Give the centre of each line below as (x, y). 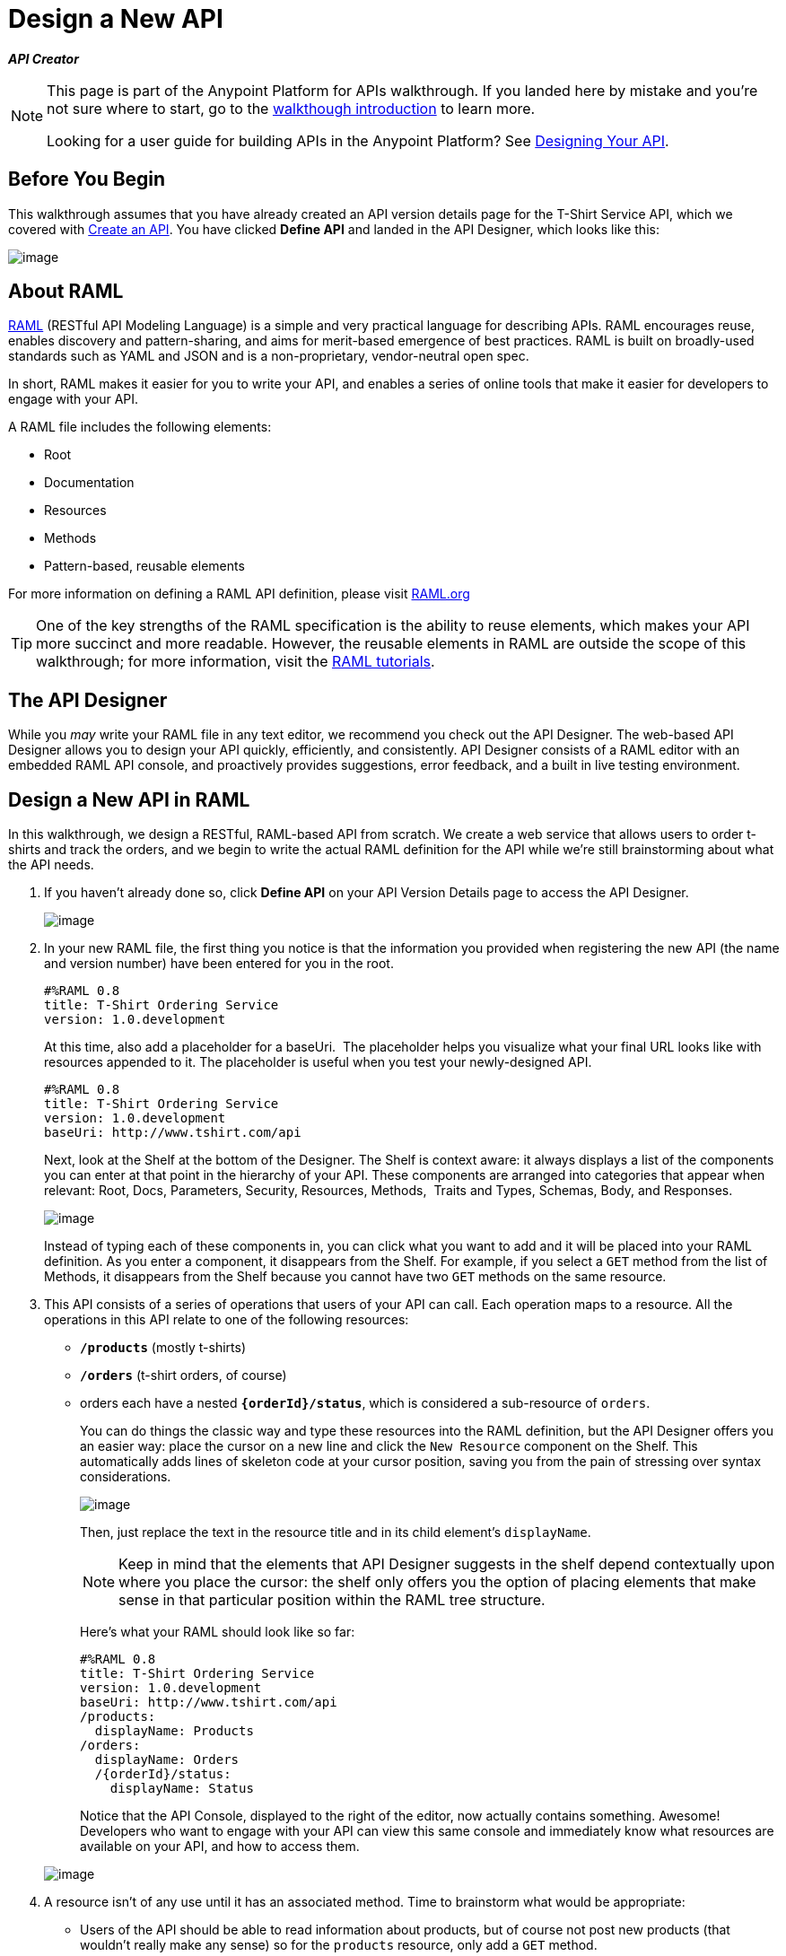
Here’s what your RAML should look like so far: (218, 1632)
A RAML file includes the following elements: (140, 427)
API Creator (44, 58)
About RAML (66, 292)
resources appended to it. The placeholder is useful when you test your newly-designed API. (318, 1062)
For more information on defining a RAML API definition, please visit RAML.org (239, 594)
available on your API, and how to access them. (220, 1847)
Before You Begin (87, 179)
